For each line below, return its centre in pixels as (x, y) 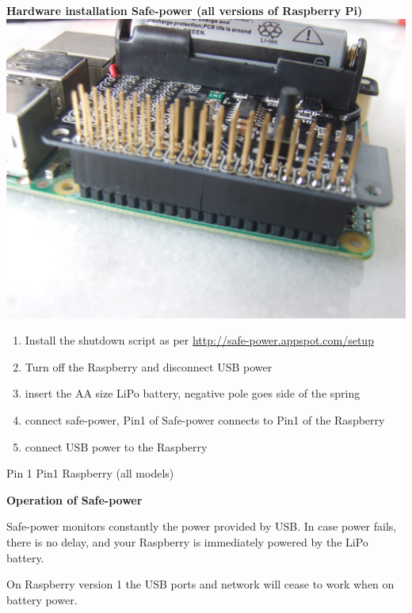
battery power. (42, 599)
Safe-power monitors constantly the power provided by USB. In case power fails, (202, 526)
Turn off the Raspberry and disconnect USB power (149, 366)
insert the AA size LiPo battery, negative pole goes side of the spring (193, 393)
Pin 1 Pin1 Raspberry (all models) (90, 473)
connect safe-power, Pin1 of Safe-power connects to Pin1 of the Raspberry (205, 419)
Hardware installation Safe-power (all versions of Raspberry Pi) (185, 10)
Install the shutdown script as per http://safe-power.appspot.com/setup (199, 340)
